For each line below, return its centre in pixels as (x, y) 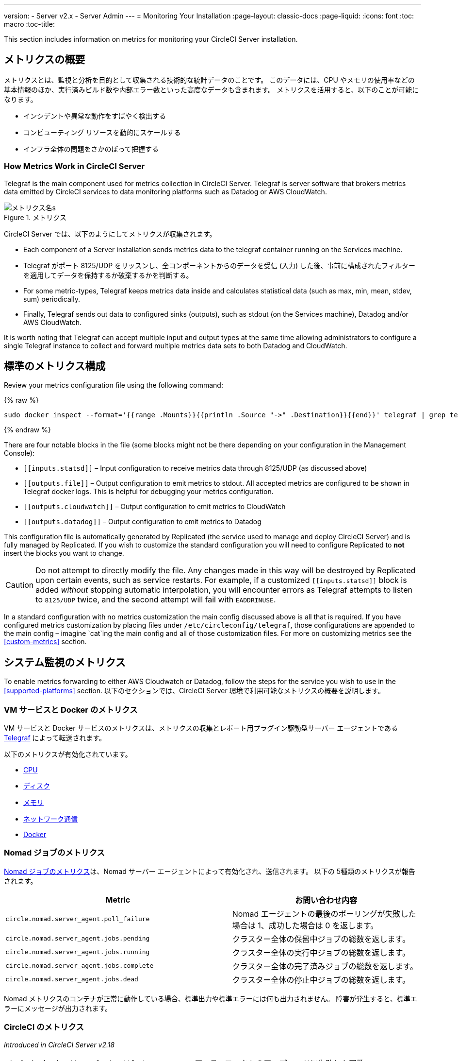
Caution (20, 585)
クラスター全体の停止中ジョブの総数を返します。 (321, 980)
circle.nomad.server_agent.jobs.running (78, 952)
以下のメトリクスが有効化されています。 (68, 754)
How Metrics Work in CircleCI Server (74, 166)
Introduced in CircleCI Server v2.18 (59, 1044)
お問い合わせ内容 (326, 900)
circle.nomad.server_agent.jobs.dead (72, 979)
